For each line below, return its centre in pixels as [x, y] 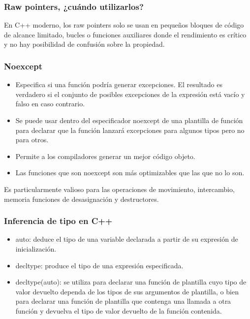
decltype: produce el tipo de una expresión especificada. [99, 265]
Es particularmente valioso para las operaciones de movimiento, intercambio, [119, 189]
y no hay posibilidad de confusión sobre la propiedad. [84, 44]
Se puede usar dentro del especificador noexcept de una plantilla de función [129, 120]
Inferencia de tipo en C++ [58, 221]
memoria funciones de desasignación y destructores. [81, 199]
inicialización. [36, 248]
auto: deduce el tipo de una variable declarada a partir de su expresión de [127, 239]
